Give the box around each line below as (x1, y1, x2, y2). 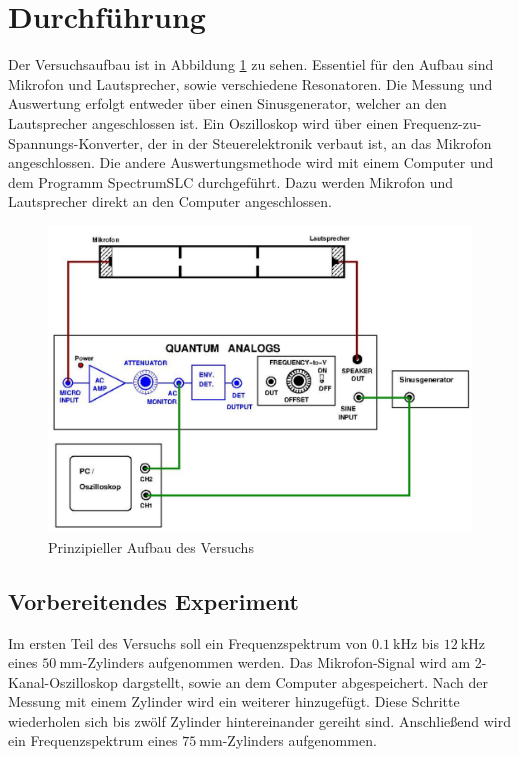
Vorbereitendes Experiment (8, 585, 299, 616)
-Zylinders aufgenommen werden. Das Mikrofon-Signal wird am (82, 652, 471, 673)
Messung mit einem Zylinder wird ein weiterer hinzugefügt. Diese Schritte (8, 691, 460, 712)
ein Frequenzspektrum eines (8, 730, 178, 751)
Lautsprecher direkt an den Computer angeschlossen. (8, 191, 332, 212)
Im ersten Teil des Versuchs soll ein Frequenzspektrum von (8, 632, 368, 653)
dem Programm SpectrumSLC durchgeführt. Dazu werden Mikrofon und (8, 171, 454, 192)
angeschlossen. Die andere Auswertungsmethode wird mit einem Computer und (8, 152, 494, 173)
